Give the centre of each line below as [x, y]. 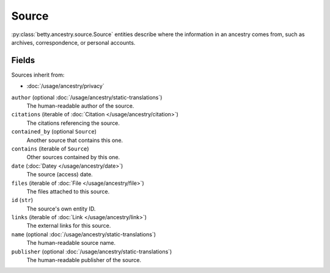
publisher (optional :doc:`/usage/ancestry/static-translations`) [92, 252]
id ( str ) [22, 200]
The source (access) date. [60, 174]
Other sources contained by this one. [73, 157]
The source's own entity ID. [61, 209]
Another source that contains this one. [75, 140]
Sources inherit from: [38, 75]
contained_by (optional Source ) [54, 132]
